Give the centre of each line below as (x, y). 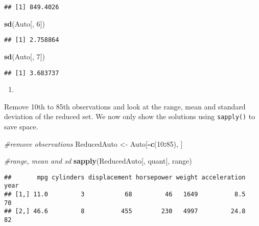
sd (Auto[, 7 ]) (25, 56)
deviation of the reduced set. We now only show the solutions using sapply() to (130, 116)
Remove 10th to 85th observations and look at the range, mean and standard (125, 106)
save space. (21, 126)
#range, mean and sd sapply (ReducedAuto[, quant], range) (98, 161)
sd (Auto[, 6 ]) (25, 23)
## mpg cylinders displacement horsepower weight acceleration (125, 177)
